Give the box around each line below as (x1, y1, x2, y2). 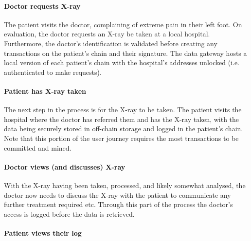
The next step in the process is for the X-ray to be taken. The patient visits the (4, 104, 242, 115)
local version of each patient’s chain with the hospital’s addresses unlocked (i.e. (4, 57, 239, 68)
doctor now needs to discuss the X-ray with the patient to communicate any (4, 189, 231, 200)
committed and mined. (4, 142, 72, 153)
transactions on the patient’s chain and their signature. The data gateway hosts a (4, 48, 247, 58)
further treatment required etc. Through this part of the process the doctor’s (4, 199, 233, 209)
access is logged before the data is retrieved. (4, 208, 135, 219)
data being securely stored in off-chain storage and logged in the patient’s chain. (4, 123, 243, 134)
